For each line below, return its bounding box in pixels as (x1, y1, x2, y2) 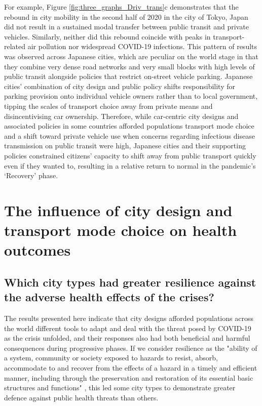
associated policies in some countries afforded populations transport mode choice (4, 120, 254, 131)
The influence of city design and (4, 199, 233, 220)
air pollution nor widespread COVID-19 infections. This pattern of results (27, 41, 257, 52)
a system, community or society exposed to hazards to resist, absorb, (4, 352, 218, 363)
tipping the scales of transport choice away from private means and (4, 100, 213, 111)
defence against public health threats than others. (4, 392, 159, 402)
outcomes (4, 239, 71, 260)
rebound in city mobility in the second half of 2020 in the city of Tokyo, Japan (4, 11, 248, 22)
